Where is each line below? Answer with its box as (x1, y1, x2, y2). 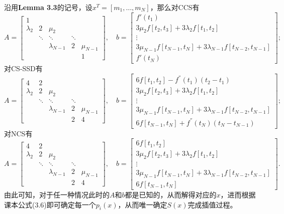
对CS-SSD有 (4, 63, 43, 74)
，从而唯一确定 (118, 199, 167, 209)
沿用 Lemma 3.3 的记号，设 (4, 2, 92, 12)
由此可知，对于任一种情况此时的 (4, 189, 110, 200)
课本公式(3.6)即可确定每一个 (4, 199, 96, 209)
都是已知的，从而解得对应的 (125, 189, 217, 200)
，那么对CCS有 (150, 2, 200, 12)
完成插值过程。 (187, 199, 237, 209)
